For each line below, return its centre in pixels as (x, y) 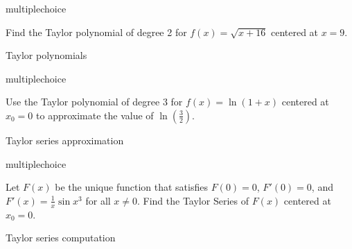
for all (98, 200)
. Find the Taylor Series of (193, 200)
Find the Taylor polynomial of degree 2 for (96, 32)
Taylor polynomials (46, 55)
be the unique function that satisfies (131, 187)
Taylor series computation (61, 238)
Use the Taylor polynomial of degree (83, 102)
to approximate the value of (95, 115)
